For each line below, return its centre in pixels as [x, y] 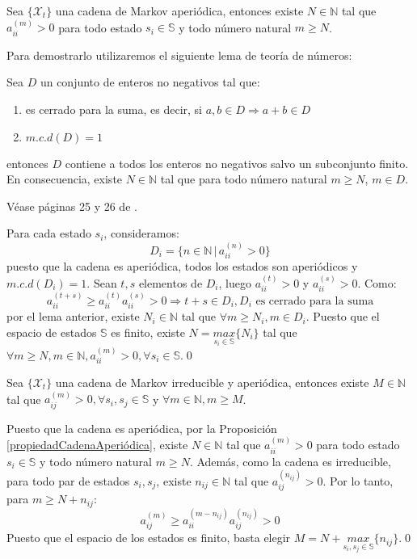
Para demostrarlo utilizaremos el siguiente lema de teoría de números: [179, 55]
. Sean [102, 282]
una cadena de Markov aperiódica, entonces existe [179, 11]
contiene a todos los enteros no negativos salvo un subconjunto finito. [237, 163]
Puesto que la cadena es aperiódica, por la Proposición [142, 428]
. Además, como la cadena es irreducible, [290, 461]
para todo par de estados [68, 481]
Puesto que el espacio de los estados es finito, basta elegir [149, 538]
